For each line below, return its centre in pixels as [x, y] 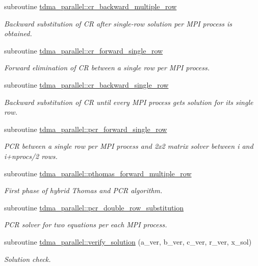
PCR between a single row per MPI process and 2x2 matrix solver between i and [129, 146]
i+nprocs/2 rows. [31, 156]
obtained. [18, 33]
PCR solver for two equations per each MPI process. [86, 224]
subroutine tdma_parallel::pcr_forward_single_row [86, 129]
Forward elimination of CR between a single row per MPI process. [107, 68]
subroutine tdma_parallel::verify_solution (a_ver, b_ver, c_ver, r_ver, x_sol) [128, 241]
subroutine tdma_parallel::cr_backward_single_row [86, 84]
